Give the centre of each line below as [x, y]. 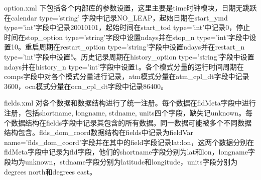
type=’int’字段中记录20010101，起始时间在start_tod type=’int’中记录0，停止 [127, 27]
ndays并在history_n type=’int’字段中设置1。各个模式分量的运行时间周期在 [124, 66]
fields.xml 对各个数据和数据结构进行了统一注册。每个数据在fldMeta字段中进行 [130, 103]
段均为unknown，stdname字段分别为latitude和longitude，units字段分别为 [121, 161]
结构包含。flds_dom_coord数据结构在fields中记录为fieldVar [99, 132]
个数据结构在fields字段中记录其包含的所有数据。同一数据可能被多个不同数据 [128, 122]
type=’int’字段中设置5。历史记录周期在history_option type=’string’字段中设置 [129, 56]
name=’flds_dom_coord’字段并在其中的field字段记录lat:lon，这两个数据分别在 [129, 142]
